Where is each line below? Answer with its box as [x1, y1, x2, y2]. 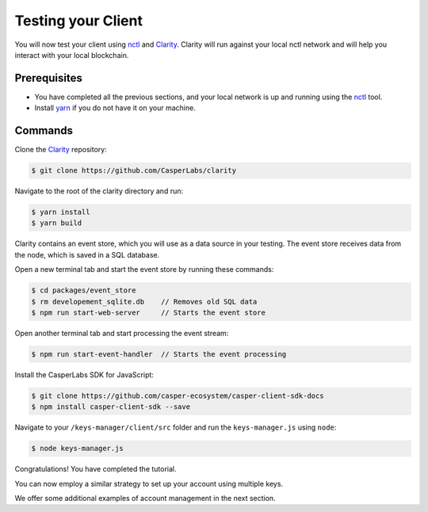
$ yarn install [31, 208, 90, 217]
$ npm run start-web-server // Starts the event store [31, 308, 266, 317]
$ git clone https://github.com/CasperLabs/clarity [31, 166, 237, 175]
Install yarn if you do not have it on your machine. [34, 103, 196, 113]
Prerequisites [14, 71, 82, 85]
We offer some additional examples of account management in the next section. [14, 494, 277, 503]
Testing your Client [14, 12, 143, 29]
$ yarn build [31, 219, 82, 227]
